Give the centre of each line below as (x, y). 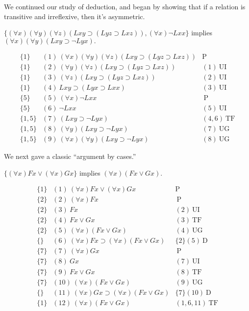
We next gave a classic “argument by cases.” (70, 156)
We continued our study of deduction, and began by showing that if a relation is (125, 6)
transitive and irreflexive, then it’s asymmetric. (75, 16)
